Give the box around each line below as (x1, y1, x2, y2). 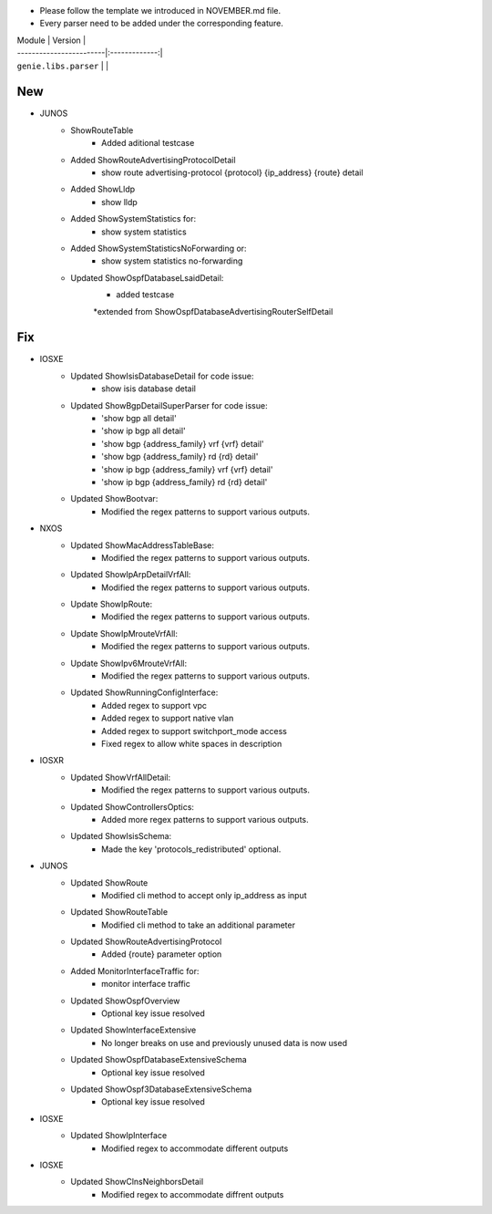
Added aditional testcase (101, 138, 195, 149)
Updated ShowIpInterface (70, 1130, 168, 1141)
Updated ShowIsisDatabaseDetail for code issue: (70, 370, 254, 381)
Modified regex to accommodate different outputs (101, 1143, 289, 1154)
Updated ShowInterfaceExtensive (70, 1024, 197, 1035)
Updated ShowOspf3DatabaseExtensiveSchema (70, 1084, 252, 1095)
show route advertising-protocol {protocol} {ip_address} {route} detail (101, 167, 364, 178)
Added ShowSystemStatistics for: (70, 213, 197, 224)
